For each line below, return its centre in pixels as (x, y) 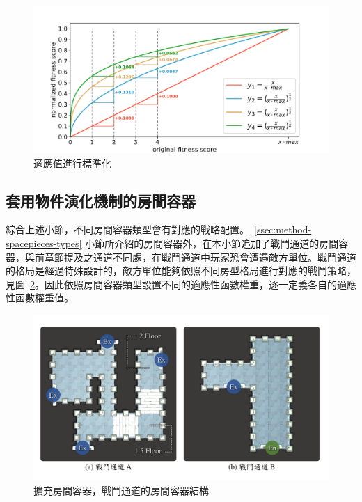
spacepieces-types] (44, 243)
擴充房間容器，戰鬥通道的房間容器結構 (121, 491)
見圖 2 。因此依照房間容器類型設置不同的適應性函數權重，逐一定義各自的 (171, 284)
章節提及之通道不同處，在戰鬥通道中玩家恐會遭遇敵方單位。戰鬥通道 (200, 257)
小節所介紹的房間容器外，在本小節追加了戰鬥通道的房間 (212, 243)
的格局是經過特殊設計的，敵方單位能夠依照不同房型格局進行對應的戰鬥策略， (181, 270)
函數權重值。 (44, 298)
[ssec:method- (283, 229)
